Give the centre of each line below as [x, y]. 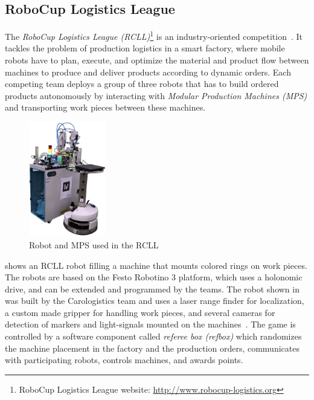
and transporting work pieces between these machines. [105, 107]
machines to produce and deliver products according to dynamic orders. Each [148, 72]
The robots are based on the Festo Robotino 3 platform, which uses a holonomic [154, 277]
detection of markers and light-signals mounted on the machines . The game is [150, 324]
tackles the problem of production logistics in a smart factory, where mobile [145, 48]
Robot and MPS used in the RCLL [94, 244]
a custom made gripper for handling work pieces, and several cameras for [140, 312]
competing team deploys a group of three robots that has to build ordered [142, 84]
